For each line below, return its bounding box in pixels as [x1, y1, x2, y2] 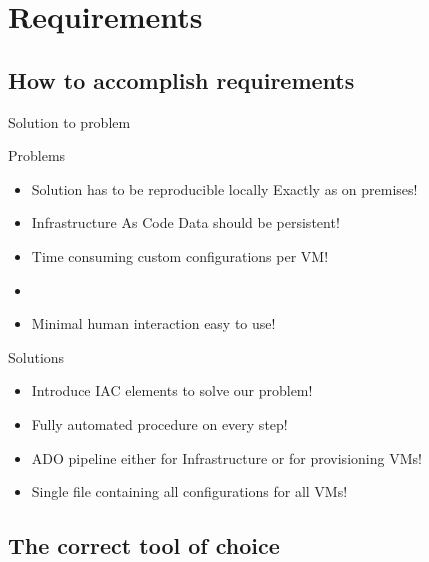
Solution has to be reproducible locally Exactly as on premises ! [31, 178, 418, 199]
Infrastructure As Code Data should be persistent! [31, 212, 340, 233]
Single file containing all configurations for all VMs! [31, 481, 348, 502]
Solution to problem [8, 111, 131, 132]
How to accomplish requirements [8, 64, 355, 95]
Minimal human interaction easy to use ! [31, 313, 276, 334]
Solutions [8, 346, 65, 367]
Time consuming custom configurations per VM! [31, 245, 329, 266]
